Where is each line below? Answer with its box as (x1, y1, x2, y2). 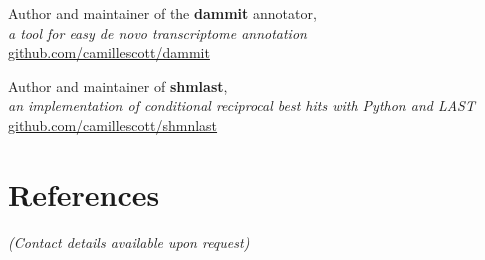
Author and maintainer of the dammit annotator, (8, 3, 317, 23)
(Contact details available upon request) (8, 231, 250, 252)
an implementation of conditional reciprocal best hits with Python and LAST (8, 95, 475, 116)
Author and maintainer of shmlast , (8, 75, 228, 96)
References (8, 173, 160, 214)
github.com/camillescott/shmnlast (8, 114, 218, 135)
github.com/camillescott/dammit (8, 42, 210, 63)
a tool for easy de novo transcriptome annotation (8, 22, 307, 43)
